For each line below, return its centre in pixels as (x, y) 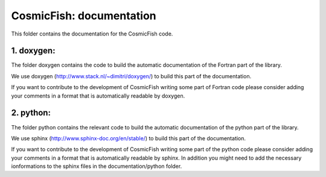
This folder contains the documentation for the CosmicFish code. (92, 34)
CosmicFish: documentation (84, 16)
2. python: (31, 113)
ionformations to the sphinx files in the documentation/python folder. (97, 166)
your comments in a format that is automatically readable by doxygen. (98, 96)
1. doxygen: (33, 51)
